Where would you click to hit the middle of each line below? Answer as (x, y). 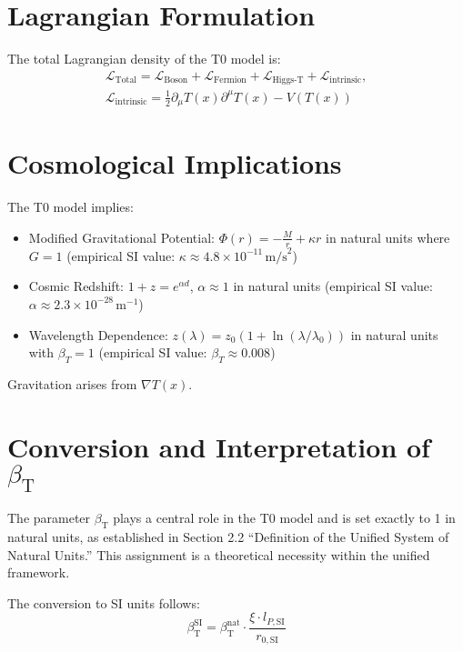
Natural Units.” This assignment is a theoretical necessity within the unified (219, 554)
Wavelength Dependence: (98, 334)
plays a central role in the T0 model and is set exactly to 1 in (284, 518)
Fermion (230, 80)
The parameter (49, 518)
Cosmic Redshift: (76, 286)
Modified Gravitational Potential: (121, 237)
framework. (39, 572)
